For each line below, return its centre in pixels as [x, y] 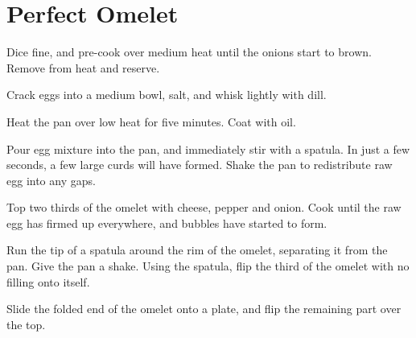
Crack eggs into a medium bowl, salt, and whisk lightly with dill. [167, 95]
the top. [26, 324]
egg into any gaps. [51, 180]
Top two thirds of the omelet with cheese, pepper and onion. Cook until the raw [204, 207]
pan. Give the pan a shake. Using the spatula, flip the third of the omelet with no [208, 266]
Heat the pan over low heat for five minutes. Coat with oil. [151, 121]
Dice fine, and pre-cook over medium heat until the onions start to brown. [189, 52]
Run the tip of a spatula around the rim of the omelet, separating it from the [197, 250]
